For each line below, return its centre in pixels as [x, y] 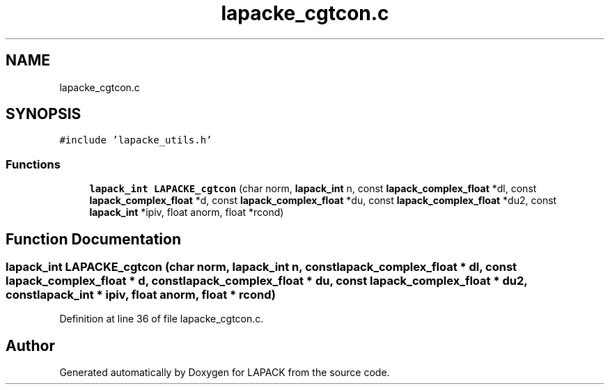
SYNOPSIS [44, 114]
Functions [33, 164]
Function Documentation [93, 239]
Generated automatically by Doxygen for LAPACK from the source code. [225, 373]
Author [30, 345]
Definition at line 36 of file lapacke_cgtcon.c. [162, 319]
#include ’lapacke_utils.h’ [136, 140]
